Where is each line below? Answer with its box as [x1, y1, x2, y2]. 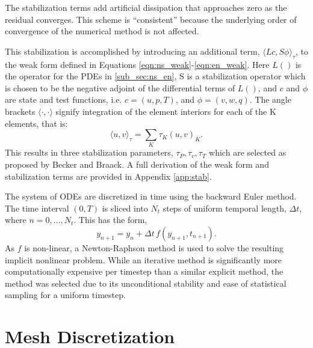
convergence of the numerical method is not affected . [5, 25, 199, 37]
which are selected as [209, 146, 287, 159]
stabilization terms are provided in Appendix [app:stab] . [5, 169, 212, 182]
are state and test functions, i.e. [5, 93, 122, 106]
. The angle [249, 93, 291, 106]
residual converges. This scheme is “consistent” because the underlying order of [5, 13, 297, 25]
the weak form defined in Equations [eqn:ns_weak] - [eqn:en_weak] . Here [5, 58, 270, 70]
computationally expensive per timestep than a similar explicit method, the [5, 265, 284, 278]
